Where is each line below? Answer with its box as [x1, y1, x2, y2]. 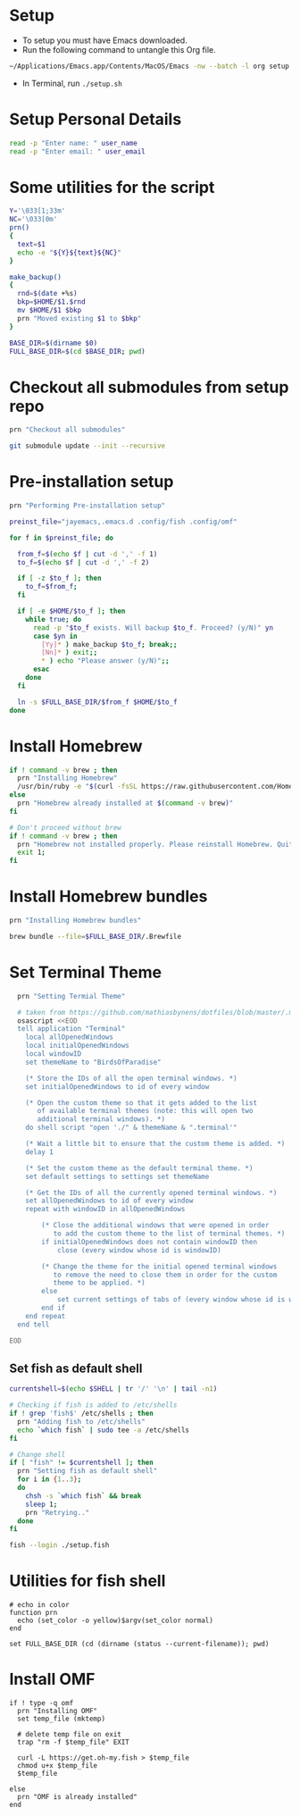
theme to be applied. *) [53, 1278, 146, 1287]
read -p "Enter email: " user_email [9, 146, 146, 156]
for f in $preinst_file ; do [9, 533, 114, 542]
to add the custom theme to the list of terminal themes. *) [53, 1229, 286, 1238]
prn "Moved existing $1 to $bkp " [17, 314, 142, 322]
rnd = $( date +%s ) [17, 289, 78, 298]
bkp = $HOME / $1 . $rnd [17, 297, 87, 306]
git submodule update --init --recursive [9, 441, 166, 451]
